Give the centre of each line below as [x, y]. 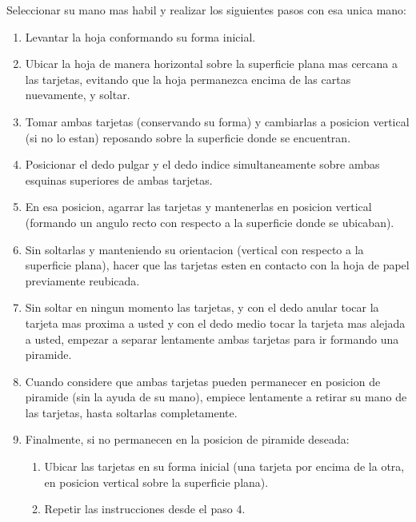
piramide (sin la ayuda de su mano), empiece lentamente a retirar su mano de [216, 397]
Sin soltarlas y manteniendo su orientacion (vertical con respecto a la [194, 249]
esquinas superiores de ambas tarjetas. [119, 179]
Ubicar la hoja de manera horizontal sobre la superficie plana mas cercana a [211, 64]
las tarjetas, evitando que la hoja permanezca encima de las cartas [188, 79]
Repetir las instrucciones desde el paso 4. [145, 509]
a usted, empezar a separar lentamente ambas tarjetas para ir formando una [212, 339]
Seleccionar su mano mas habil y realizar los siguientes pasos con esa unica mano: [207, 10]
